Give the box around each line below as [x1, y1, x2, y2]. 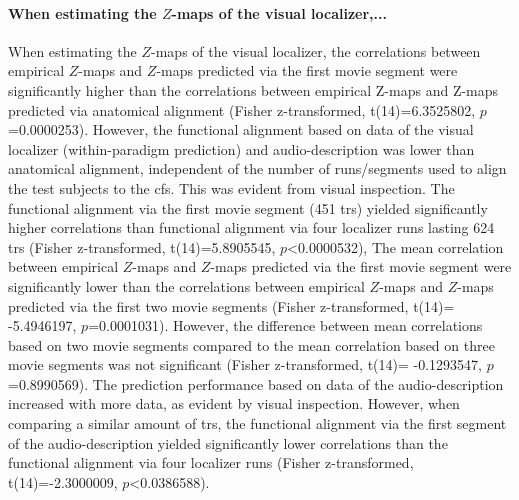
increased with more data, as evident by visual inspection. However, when [8, 393, 460, 414]
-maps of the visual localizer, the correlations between [151, 40, 481, 61]
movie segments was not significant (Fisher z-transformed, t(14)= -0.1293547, [8, 354, 483, 375]
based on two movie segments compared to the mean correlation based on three [8, 334, 495, 355]
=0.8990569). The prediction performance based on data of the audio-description [8, 373, 504, 394]
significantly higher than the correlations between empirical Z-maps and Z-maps [8, 79, 499, 100]
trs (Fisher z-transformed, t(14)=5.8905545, [8, 236, 276, 257]
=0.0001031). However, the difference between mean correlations [88, 315, 483, 336]
